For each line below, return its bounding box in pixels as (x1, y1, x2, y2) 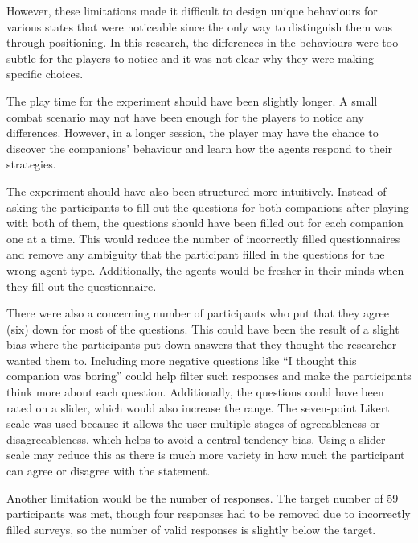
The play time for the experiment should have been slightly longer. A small (6, 92, 378, 109)
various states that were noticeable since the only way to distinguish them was (6, 18, 393, 35)
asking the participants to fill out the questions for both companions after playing (6, 198, 409, 215)
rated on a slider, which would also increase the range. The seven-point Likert (6, 399, 390, 416)
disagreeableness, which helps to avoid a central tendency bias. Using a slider (6, 430, 386, 447)
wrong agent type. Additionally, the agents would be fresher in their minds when (6, 261, 404, 278)
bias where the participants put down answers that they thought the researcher (6, 336, 397, 353)
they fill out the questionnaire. (6, 277, 157, 294)
